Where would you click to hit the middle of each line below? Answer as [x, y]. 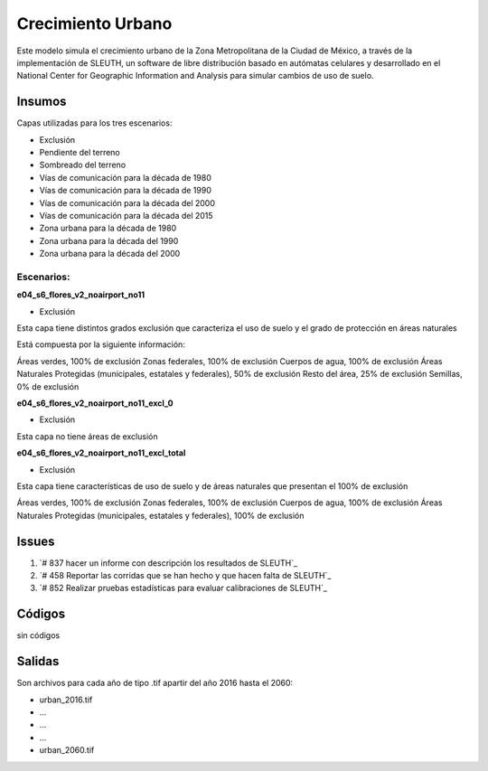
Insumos [42, 102]
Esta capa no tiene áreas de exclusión [87, 436]
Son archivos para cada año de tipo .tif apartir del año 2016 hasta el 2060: [155, 683]
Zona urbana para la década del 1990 [109, 240]
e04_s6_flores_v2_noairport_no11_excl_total [101, 453]
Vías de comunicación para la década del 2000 [127, 202]
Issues [36, 541]
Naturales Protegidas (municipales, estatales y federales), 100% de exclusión [160, 515]
